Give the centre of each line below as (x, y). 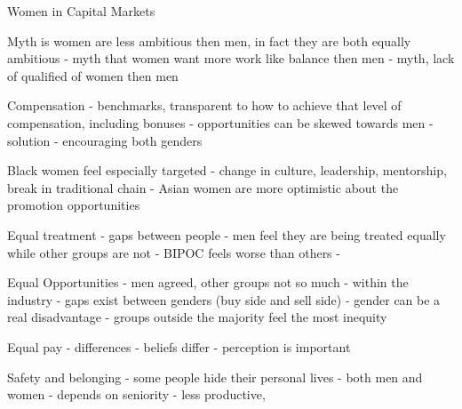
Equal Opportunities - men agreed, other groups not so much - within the (208, 282)
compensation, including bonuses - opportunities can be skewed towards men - (220, 122)
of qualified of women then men (93, 75)
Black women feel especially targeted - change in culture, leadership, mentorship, (227, 170)
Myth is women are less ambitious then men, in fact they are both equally (209, 40)
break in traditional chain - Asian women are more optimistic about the (203, 187)
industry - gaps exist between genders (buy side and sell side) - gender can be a (224, 299)
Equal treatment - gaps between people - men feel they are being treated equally (227, 234)
